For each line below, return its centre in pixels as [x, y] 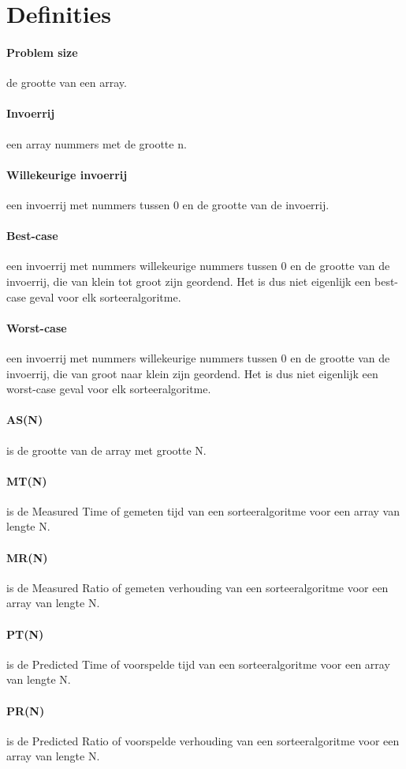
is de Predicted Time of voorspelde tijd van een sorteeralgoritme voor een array [198, 664]
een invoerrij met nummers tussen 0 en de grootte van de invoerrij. [168, 204]
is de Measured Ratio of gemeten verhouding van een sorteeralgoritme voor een [197, 587]
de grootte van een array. [67, 83]
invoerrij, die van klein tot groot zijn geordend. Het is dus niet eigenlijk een [189, 281]
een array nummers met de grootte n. [97, 143]
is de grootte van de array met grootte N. [106, 450]
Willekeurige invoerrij [67, 174]
